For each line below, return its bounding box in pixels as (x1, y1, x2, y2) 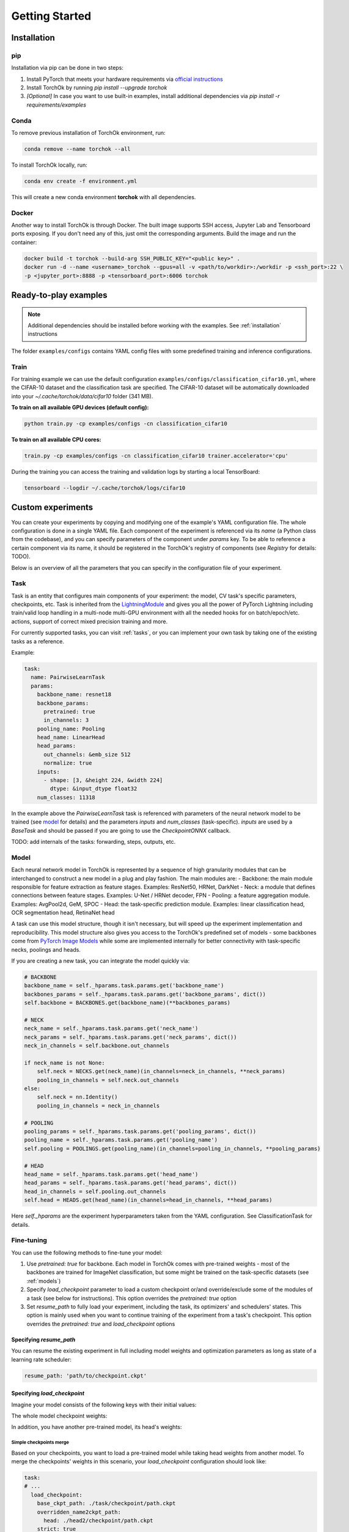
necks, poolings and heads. (11, 946, 81, 953)
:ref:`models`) (26, 1277, 61, 1284)
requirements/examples (26, 101, 87, 108)
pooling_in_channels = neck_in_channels (37, 1102, 160, 1109)
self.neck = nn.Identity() (37, 1094, 119, 1101)
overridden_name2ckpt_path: (37, 1508, 122, 1515)
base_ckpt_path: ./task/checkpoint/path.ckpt (37, 1500, 176, 1507)
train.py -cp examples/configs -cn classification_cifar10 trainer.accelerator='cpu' (24, 452, 288, 460)
